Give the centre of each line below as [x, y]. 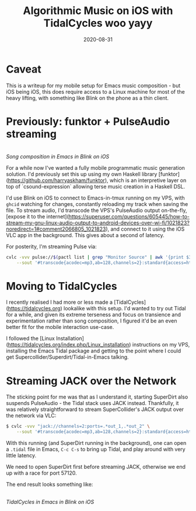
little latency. [21, 455]
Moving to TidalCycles [62, 286]
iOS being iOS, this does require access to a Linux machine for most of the [95, 91]
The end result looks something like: [50, 484]
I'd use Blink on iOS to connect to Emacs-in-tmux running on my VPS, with [95, 198]
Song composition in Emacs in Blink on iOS [58, 156]
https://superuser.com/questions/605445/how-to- [129, 216]
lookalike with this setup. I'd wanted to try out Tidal [125, 308]
